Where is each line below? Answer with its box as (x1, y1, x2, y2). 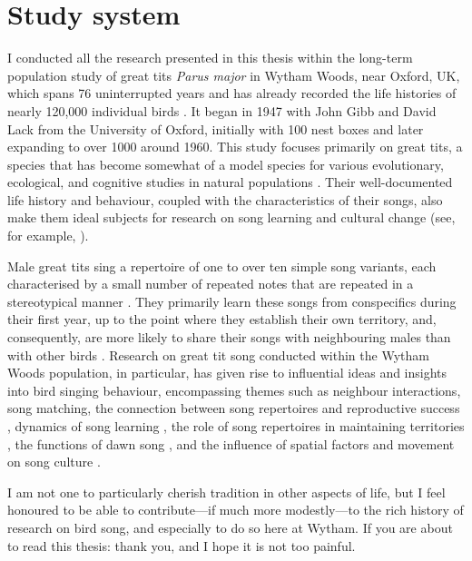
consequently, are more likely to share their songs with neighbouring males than (7, 328, 451, 347)
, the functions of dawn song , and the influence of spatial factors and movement (7, 434, 455, 453)
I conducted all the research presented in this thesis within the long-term (7, 48, 413, 67)
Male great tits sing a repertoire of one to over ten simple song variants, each (7, 256, 437, 275)
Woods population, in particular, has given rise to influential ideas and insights (7, 363, 447, 382)
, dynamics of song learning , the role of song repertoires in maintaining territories (7, 417, 465, 435)
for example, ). (7, 226, 89, 245)
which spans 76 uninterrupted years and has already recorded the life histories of (7, 84, 457, 103)
